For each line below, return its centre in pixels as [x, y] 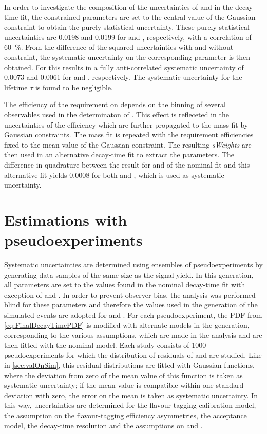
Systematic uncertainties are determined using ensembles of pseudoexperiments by [133, 264]
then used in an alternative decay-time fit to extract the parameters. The [119, 154]
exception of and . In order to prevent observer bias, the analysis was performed [130, 294]
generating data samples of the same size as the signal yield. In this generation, [129, 274]
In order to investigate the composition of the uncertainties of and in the [119, 7]
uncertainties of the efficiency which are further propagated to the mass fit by [126, 124]
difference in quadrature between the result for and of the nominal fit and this [127, 164]
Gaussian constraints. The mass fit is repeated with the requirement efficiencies [129, 135]
